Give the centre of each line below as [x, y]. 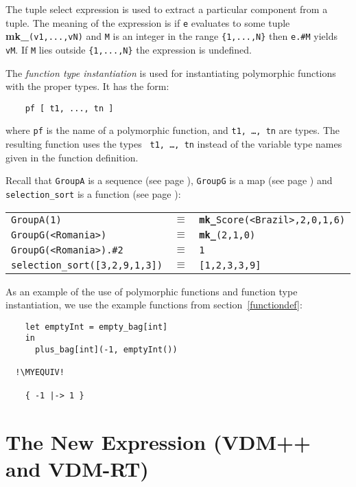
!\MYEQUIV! [40, 373]
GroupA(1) [36, 219]
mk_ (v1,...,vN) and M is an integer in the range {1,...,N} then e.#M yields [171, 36]
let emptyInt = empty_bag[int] [96, 327]
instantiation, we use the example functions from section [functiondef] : [154, 305]
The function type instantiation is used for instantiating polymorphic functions [171, 72]
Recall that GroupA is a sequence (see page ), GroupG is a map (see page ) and [169, 180]
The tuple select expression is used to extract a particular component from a [167, 9]
